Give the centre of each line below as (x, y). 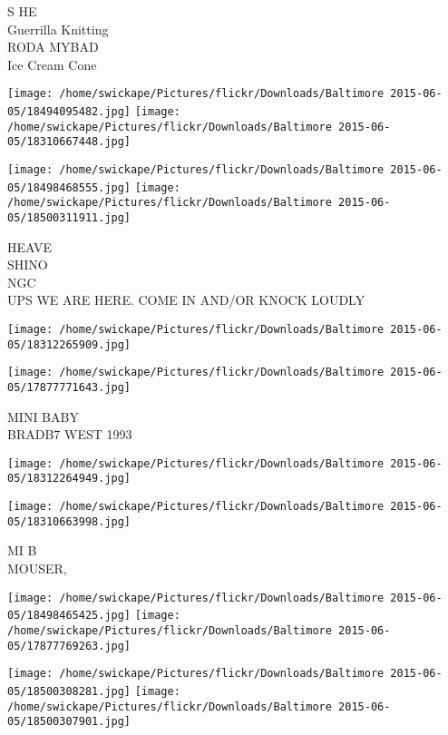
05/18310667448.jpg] (69, 142)
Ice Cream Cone (52, 64)
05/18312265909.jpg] (69, 344)
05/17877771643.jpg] (69, 387)
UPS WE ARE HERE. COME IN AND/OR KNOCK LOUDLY (186, 300)
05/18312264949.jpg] (69, 479)
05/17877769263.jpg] (69, 646)
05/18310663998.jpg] (69, 521)
